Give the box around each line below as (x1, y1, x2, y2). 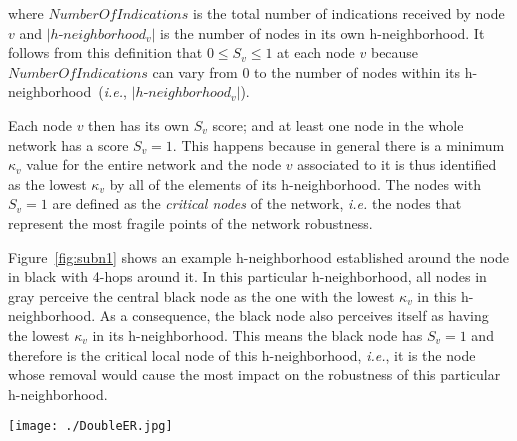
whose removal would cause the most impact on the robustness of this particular (8, 364, 501, 385)
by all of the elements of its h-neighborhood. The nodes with (109, 173, 481, 194)
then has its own (88, 114, 189, 135)
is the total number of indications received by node (193, 3, 505, 23)
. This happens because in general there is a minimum (172, 134, 505, 155)
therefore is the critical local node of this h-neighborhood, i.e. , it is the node (8, 344, 476, 365)
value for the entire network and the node (26, 154, 282, 175)
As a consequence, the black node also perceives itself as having (99, 305, 489, 326)
